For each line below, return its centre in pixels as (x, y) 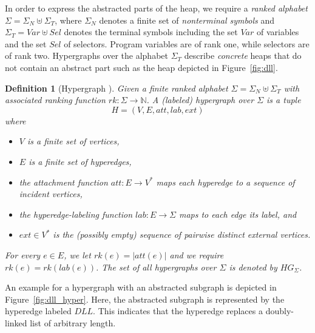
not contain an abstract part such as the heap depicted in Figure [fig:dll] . (141, 67)
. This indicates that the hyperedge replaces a (178, 311)
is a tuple (284, 100)
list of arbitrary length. (73, 322)
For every (23, 254)
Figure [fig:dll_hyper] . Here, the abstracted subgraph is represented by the (145, 299)
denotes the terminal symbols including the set (151, 32)
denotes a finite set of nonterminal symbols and (187, 20)
